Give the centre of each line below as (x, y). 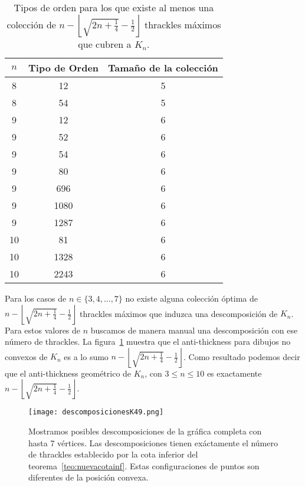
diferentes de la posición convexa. (88, 477)
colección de (31, 24)
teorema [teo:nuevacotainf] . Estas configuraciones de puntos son (144, 465)
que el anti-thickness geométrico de (68, 373)
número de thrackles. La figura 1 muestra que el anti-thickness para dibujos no (148, 341)
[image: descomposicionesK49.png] (96, 412)
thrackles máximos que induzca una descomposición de (179, 313)
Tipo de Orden (64, 68)
